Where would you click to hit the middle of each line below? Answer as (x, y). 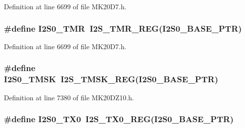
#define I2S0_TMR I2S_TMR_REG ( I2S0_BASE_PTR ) (123, 28)
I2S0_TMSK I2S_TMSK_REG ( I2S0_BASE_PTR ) (111, 79)
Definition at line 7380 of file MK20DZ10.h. (69, 97)
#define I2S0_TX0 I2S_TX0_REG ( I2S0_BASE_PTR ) (119, 119)
